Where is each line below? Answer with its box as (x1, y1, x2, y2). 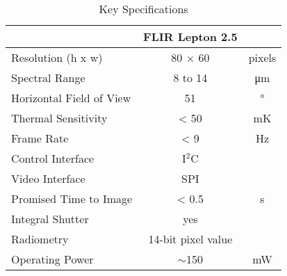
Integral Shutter (11, 211, 89, 227)
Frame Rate (11, 130, 69, 146)
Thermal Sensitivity (11, 110, 108, 126)
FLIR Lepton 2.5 (143, 29, 238, 44)
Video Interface (11, 170, 85, 186)
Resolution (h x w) (11, 49, 103, 65)
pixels (248, 49, 277, 65)
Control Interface (11, 150, 95, 166)
